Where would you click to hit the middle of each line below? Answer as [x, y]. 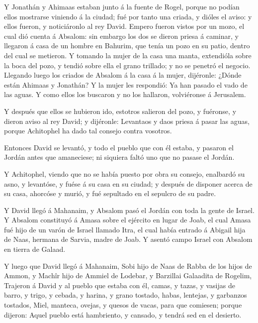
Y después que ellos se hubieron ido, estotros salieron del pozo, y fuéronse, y [120, 111]
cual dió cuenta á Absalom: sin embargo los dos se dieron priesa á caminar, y [121, 36]
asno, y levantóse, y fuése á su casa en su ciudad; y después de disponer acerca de [128, 183]
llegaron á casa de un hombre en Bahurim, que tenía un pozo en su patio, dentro [127, 46]
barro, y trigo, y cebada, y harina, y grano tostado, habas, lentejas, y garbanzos [126, 295]
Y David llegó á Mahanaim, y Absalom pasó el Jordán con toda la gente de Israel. [129, 210]
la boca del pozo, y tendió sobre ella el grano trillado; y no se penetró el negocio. [127, 65]
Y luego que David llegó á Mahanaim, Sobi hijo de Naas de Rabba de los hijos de [128, 266]
